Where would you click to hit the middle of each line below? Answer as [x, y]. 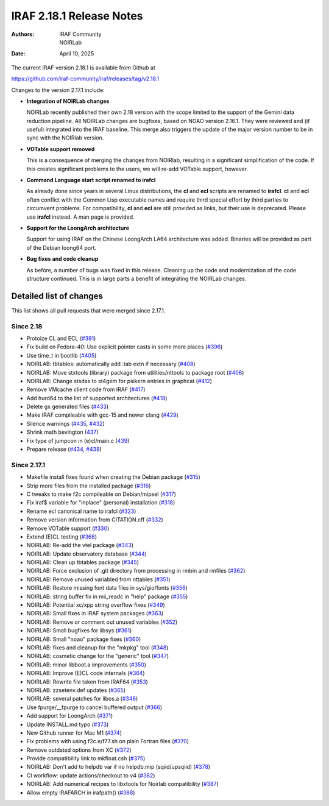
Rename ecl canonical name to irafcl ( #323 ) [81, 511]
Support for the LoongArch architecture [78, 228]
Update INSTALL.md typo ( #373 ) [68, 724]
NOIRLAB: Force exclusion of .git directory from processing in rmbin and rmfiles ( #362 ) [136, 571]
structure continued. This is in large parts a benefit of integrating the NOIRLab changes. [136, 278]
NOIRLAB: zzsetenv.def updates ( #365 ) [76, 690]
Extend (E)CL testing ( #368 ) [62, 537]
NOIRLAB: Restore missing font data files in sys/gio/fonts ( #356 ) [107, 588]
